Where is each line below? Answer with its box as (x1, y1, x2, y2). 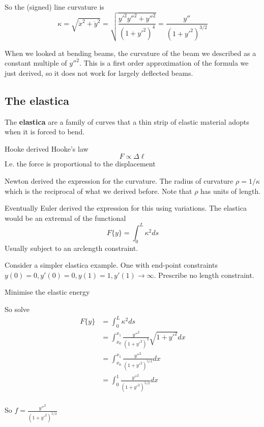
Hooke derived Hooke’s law (5, 143, 89, 154)
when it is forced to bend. (5, 126, 85, 137)
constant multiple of (5, 58, 67, 68)
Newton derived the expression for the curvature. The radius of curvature (5, 176, 233, 186)
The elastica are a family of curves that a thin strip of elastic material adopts (5, 116, 249, 127)
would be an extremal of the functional (5, 212, 126, 223)
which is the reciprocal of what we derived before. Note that (5, 185, 192, 196)
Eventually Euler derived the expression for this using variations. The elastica (5, 203, 247, 213)
